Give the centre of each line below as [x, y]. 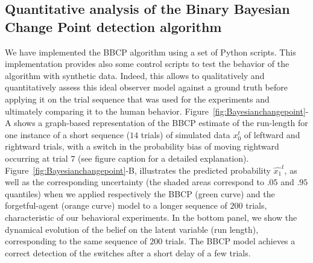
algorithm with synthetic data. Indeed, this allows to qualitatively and [135, 75]
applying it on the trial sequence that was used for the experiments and [137, 99]
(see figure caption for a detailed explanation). [163, 158]
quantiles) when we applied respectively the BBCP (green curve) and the [140, 193]
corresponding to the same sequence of [76, 241]
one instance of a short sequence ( [68, 134]
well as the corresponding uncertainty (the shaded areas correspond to [134, 182]
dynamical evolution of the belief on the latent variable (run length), [132, 229]
